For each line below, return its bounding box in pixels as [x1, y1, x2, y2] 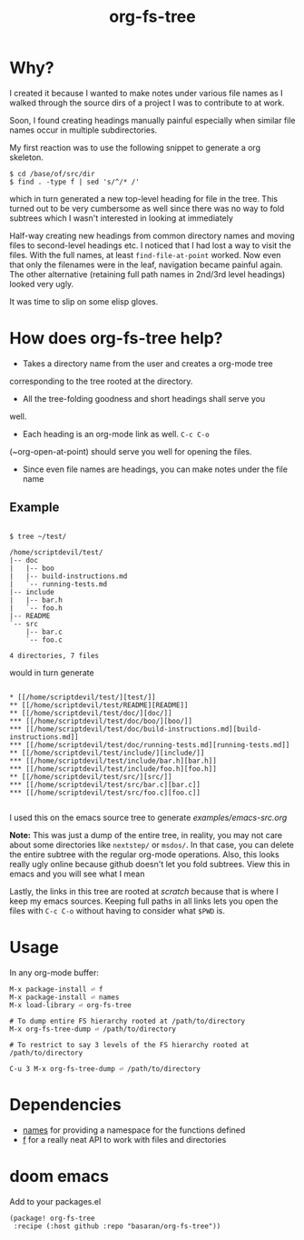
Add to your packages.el [9, 1195, 102, 1206]
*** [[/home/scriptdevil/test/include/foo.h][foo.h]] [9, 764, 218, 774]
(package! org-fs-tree [9, 1214, 95, 1223]
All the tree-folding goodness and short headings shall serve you [22, 393, 266, 404]
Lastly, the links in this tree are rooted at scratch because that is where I [9, 885, 279, 896]
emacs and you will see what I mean [9, 868, 145, 879]
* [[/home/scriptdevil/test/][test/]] [9, 693, 156, 702]
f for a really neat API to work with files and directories [22, 1134, 227, 1145]
